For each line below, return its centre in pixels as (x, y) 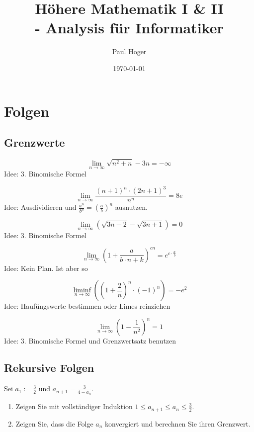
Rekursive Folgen (49, 368)
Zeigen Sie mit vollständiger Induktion (74, 406)
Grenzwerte (35, 142)
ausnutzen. (131, 207)
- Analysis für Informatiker (129, 28)
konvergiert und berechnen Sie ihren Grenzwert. (178, 423)
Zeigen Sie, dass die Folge (54, 423)
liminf (82, 291)
